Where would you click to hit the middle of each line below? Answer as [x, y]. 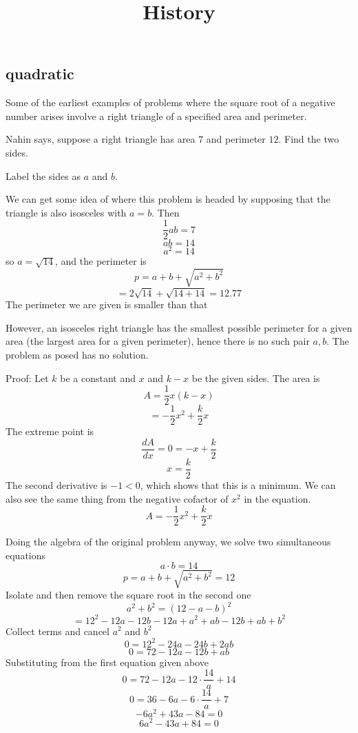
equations [26, 555]
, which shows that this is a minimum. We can [238, 484]
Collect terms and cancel [57, 631]
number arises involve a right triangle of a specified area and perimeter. [156, 116]
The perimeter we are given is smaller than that [107, 304]
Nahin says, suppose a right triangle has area [101, 139]
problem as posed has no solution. [77, 354]
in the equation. [277, 498]
